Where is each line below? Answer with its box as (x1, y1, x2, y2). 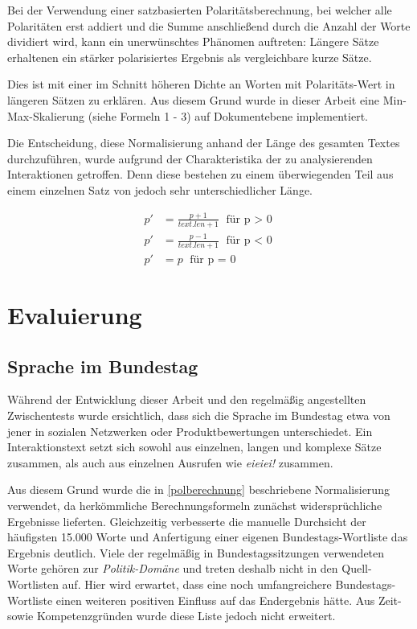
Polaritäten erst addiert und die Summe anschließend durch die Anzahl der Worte (7, 17, 411, 34)
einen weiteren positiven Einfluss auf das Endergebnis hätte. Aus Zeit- (55, 591, 402, 608)
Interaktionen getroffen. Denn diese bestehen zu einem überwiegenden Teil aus (7, 166, 394, 183)
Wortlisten (7, 576, 59, 593)
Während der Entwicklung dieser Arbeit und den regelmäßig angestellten (7, 391, 366, 408)
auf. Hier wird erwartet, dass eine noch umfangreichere (62, 576, 332, 593)
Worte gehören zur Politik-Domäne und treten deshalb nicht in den (7, 560, 338, 577)
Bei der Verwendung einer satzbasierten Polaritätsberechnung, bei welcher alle (7, 2, 392, 18)
